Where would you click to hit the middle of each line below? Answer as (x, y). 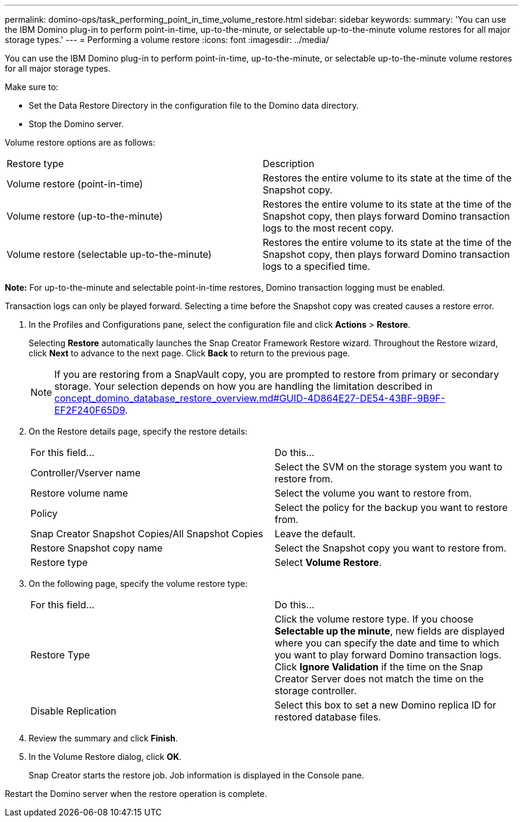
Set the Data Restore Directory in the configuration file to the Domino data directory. (194, 105)
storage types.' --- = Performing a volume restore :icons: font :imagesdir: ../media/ (167, 40)
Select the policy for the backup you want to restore (391, 507)
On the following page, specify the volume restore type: (138, 584)
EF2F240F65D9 (90, 410)
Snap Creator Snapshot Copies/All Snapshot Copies (147, 534)
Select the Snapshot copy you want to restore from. (390, 548)
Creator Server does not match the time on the (379, 679)
